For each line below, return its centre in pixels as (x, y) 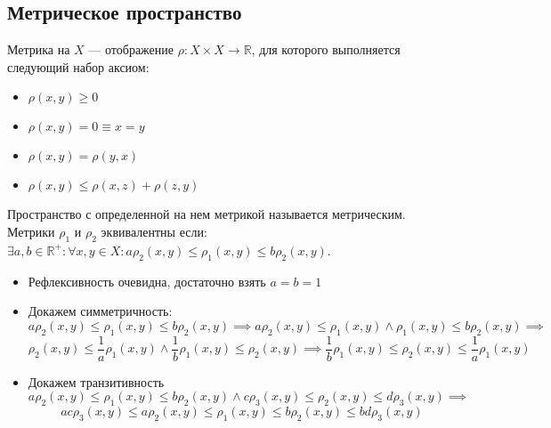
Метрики (31, 231)
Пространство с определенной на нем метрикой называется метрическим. (207, 214)
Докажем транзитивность (96, 381)
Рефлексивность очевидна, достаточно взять (147, 281)
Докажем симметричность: (100, 311)
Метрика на (39, 49)
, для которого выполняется (326, 49)
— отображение (131, 49)
